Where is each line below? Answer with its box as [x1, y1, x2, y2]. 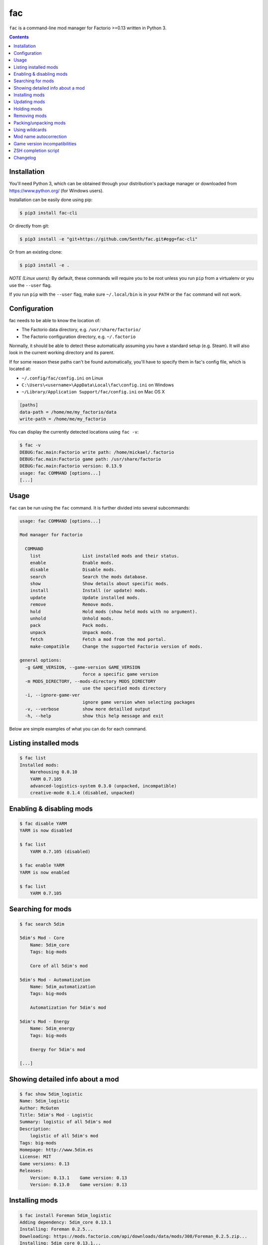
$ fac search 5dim [19, 921, 65, 927]
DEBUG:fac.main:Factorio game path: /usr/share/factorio [19, 456, 161, 462]
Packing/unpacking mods [13, 120, 66, 125]
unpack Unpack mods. [30, 629, 114, 635]
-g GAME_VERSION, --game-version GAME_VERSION [25, 664, 140, 670]
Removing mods [13, 113, 47, 119]
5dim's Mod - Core [19, 935, 65, 941]
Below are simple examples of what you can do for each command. [9, 726, 147, 732]
